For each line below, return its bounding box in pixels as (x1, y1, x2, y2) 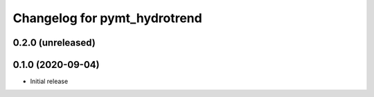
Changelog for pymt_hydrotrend (12, 10, 202, 26)
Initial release (30, 77, 69, 86)
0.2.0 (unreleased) (12, 37, 96, 48)
